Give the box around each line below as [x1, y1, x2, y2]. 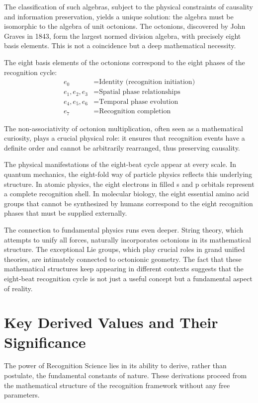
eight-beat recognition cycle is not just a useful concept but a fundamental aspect [4, 273, 253, 283]
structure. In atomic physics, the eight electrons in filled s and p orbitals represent [4, 178, 255, 189]
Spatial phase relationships [99, 88, 180, 96]
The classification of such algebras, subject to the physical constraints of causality [4, 1, 253, 11]
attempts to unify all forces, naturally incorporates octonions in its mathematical [4, 234, 251, 244]
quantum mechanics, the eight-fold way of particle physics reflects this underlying [4, 169, 253, 179]
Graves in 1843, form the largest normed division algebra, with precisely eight [4, 30, 241, 41]
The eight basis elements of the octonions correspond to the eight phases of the [4, 57, 245, 67]
